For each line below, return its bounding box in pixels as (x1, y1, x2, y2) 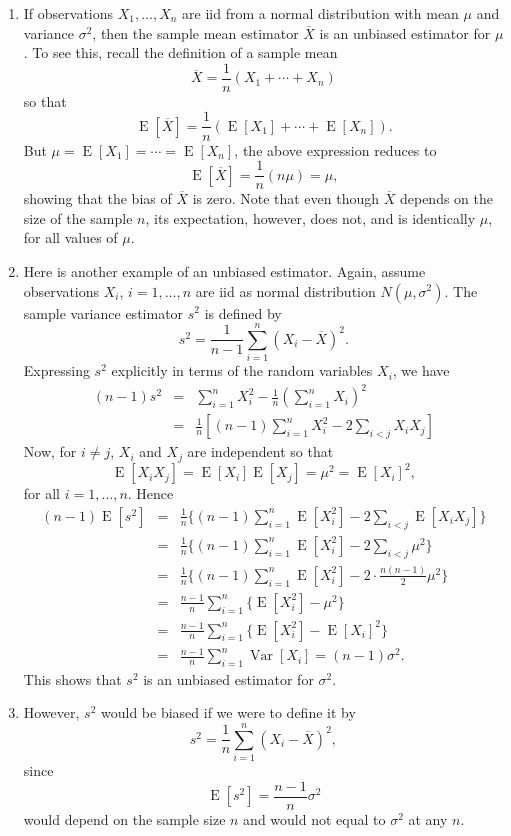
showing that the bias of (23, 188, 172, 209)
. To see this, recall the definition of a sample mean (23, 42, 338, 63)
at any (408, 808, 448, 829)
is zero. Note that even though (192, 188, 380, 209)
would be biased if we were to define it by (101, 702, 356, 723)
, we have (392, 360, 450, 381)
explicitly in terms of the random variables (111, 360, 373, 381)
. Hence (127, 483, 174, 504)
